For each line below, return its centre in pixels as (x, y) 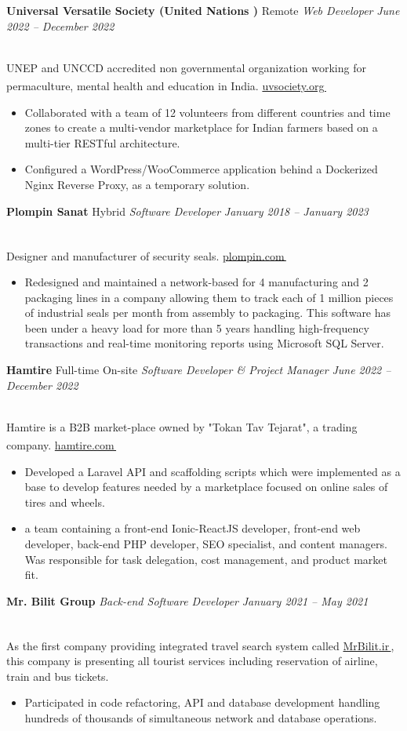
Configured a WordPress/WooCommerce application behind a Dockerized (201, 169)
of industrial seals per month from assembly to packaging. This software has (208, 313)
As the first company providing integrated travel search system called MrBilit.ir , (200, 645)
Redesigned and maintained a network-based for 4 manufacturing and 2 (196, 282)
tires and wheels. (65, 502)
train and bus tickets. (58, 676)
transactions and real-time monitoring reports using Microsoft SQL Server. (204, 343)
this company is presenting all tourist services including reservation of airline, (192, 661)
